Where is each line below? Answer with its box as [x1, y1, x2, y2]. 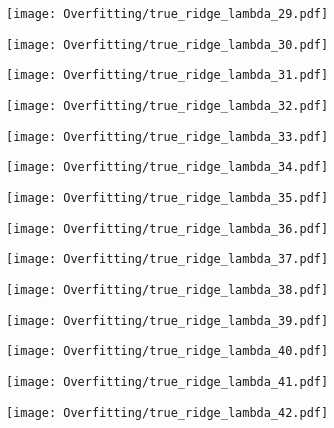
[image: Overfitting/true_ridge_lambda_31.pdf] [6, 68, 329, 83]
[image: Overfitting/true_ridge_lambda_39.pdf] [6, 313, 329, 328]
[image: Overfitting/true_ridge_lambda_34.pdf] [6, 160, 329, 175]
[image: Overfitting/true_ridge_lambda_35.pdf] [6, 190, 329, 205]
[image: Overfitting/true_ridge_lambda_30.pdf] [6, 37, 329, 52]
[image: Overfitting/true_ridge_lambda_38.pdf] [6, 282, 329, 297]
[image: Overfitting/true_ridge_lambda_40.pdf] [6, 344, 329, 359]
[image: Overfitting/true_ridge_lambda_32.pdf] [6, 98, 329, 113]
